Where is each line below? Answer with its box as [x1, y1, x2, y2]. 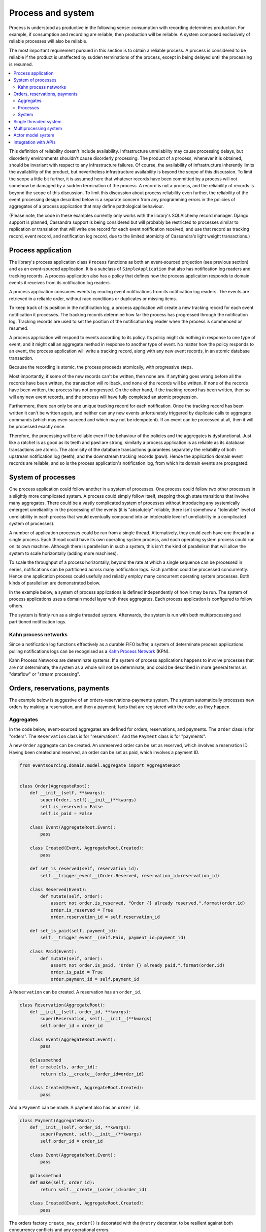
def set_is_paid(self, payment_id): [30, 928, 118, 933]
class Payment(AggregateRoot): [19, 1118, 96, 1123]
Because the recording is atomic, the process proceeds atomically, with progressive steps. [9, 364, 193, 370]
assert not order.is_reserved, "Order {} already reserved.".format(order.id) [50, 900, 246, 906]
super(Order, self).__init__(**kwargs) [40, 797, 136, 803]
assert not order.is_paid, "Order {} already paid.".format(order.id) [50, 962, 225, 968]
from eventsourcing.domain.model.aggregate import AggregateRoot [19, 762, 181, 768]
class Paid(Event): [30, 949, 77, 955]
